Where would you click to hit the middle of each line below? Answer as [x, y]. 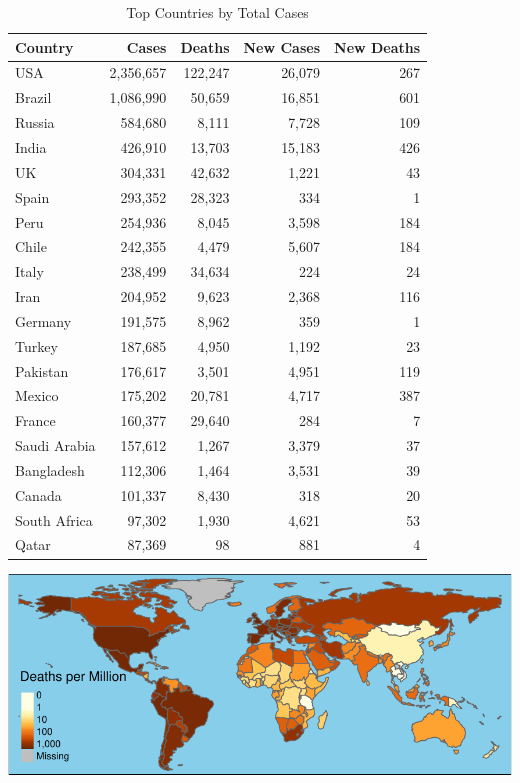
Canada [38, 494]
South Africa [54, 519]
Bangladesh [50, 469]
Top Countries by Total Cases [217, 12]
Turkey [36, 345]
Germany [43, 320]
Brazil [33, 97]
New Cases [282, 46]
